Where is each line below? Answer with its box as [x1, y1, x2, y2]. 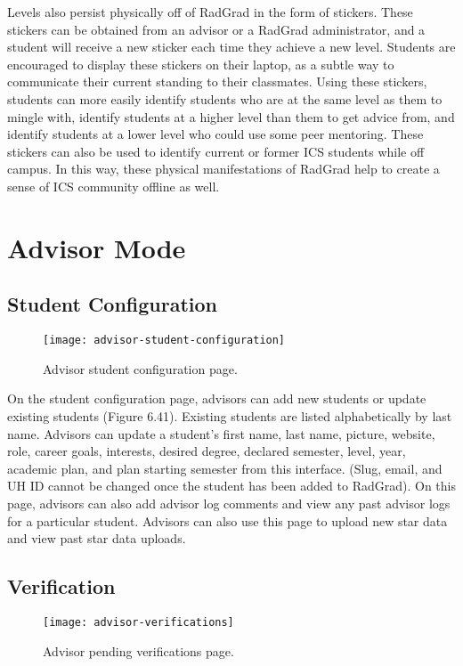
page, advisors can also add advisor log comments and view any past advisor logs [7, 493, 451, 512]
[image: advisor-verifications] [43, 615, 234, 629]
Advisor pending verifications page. [43, 641, 234, 660]
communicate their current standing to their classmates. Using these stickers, [7, 72, 427, 91]
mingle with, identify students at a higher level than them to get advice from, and [7, 107, 455, 126]
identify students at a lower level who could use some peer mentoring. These [7, 125, 424, 143]
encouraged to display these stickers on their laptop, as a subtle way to [7, 54, 394, 73]
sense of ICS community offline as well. [7, 176, 220, 195]
